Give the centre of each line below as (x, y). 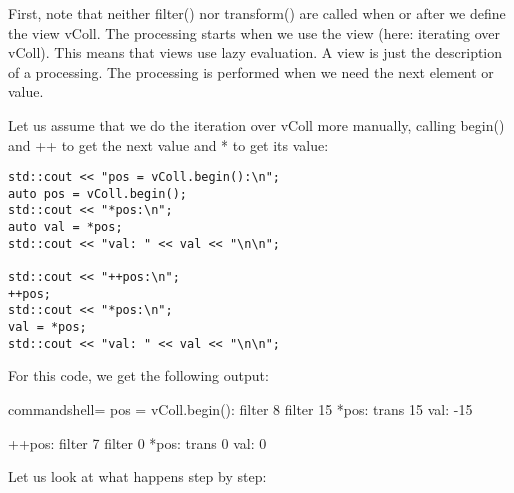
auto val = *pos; (65, 227)
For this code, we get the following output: (138, 375)
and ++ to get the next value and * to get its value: (168, 144)
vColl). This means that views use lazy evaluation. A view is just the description (255, 52)
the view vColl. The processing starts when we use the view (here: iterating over (254, 32)
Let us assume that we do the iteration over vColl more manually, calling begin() (256, 124)
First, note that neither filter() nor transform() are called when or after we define (257, 13)
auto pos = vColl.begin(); (97, 193)
